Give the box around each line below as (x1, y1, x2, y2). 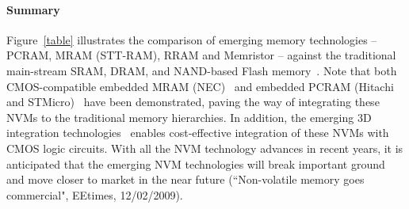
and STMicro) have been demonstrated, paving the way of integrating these (6, 93, 380, 110)
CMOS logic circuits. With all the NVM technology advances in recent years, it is (6, 139, 403, 156)
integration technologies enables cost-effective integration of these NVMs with (6, 124, 389, 141)
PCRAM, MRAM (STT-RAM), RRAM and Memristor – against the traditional (6, 47, 396, 63)
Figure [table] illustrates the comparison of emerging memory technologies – (6, 31, 377, 47)
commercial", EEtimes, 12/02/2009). (6, 186, 183, 203)
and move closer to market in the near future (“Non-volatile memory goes (6, 171, 365, 188)
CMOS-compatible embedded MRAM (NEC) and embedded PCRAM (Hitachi (6, 78, 394, 94)
